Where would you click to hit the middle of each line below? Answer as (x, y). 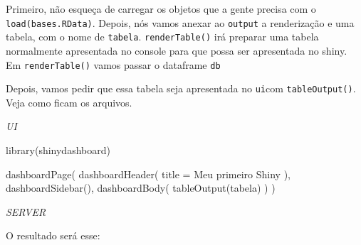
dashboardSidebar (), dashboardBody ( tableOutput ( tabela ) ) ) (141, 188)
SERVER (26, 211)
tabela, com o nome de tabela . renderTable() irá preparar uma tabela (162, 37)
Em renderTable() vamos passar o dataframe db (113, 64)
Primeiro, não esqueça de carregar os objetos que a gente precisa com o (161, 9)
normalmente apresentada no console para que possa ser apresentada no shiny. (177, 50)
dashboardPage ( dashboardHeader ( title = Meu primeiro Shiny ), (148, 174)
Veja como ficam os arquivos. (69, 102)
